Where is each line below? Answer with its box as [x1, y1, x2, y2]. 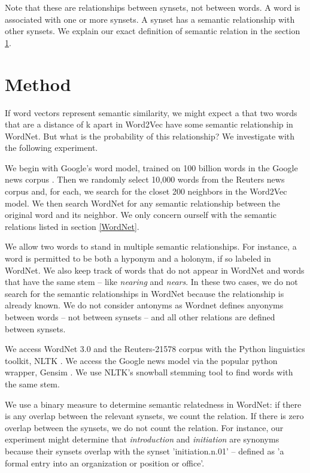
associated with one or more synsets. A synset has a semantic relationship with [5, 13, 295, 25]
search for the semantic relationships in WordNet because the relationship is [5, 287, 284, 299]
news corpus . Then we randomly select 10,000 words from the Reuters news [5, 173, 285, 186]
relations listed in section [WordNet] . [5, 220, 139, 232]
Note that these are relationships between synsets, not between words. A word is [5, 1, 300, 13]
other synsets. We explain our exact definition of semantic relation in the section [5, 25, 300, 37]
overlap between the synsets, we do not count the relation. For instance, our [5, 421, 284, 433]
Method [5, 71, 71, 96]
